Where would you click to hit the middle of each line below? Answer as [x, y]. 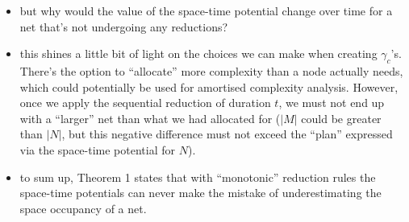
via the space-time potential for [98, 149]
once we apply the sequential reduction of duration [145, 103]
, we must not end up [332, 103]
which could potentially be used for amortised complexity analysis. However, [209, 86]
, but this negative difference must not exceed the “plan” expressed [227, 134]
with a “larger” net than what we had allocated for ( [150, 118]
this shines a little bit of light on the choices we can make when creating [198, 53]
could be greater [341, 118]
